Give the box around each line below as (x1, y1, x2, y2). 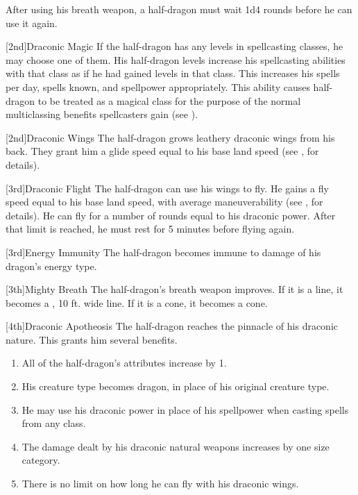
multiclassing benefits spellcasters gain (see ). (6, 107, 198, 121)
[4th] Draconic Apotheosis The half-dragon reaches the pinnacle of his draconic (6, 319, 339, 333)
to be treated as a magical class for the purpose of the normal (37, 93, 301, 108)
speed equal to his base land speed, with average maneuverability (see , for (6, 194, 323, 209)
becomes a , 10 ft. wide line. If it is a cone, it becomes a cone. (6, 295, 268, 310)
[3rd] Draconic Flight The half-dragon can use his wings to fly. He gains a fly (6, 181, 329, 195)
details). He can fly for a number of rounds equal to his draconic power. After (6, 208, 336, 222)
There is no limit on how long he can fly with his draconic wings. (22, 476, 299, 491)
